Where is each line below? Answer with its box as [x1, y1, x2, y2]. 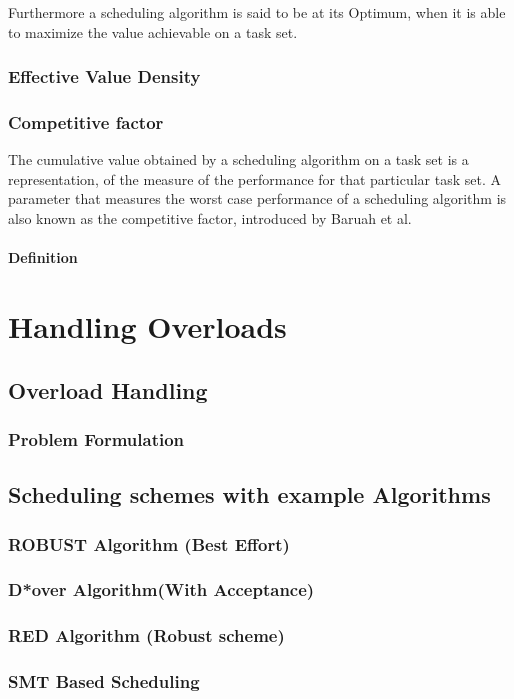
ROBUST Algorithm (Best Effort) [8, 531, 290, 556]
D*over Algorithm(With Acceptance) [8, 577, 315, 602]
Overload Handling [8, 374, 208, 405]
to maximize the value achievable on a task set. [8, 21, 298, 42]
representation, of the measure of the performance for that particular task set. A [8, 168, 501, 189]
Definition [8, 247, 78, 268]
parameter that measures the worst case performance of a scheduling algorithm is [8, 188, 507, 209]
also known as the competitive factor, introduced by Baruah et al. [8, 208, 412, 229]
